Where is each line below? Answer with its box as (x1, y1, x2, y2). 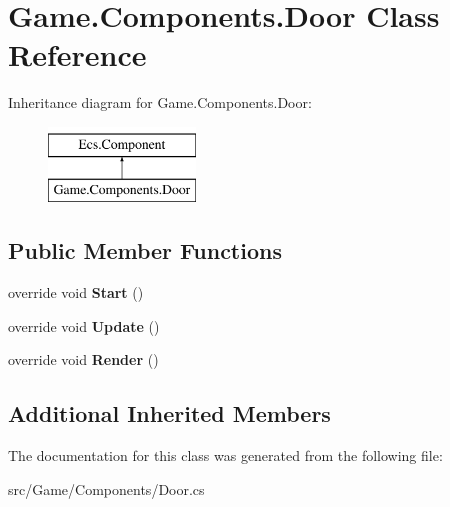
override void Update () (8, 315, 160, 336)
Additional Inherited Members (8, 398, 331, 429)
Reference (8, 34, 147, 75)
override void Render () (8, 349, 159, 370)
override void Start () (8, 282, 144, 303)
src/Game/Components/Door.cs (8, 478, 205, 499)
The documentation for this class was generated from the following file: (8, 445, 443, 466)
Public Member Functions (8, 235, 282, 266)
